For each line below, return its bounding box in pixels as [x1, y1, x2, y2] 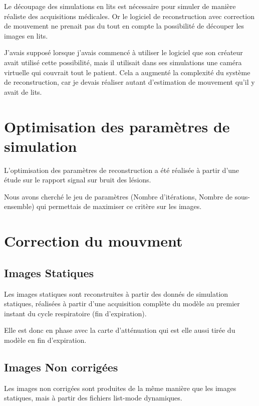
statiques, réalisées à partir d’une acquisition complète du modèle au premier [4, 298, 240, 309]
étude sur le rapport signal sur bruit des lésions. [4, 174, 151, 185]
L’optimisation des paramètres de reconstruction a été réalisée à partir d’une [4, 164, 239, 175]
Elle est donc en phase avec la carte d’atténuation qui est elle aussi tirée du [4, 325, 235, 335]
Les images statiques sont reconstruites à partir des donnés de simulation [4, 288, 228, 299]
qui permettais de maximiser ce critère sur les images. [37, 201, 202, 212]
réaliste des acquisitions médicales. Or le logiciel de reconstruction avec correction [4, 11, 254, 21]
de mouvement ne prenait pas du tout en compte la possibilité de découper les [4, 21, 244, 31]
